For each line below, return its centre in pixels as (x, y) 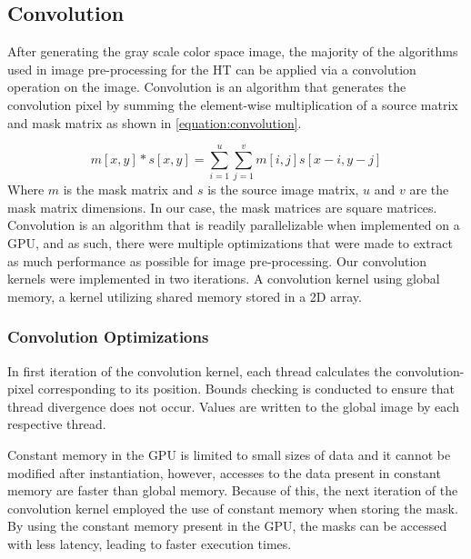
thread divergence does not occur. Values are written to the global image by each (233, 406)
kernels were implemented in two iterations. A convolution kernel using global (224, 279)
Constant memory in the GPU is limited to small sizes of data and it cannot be (229, 455)
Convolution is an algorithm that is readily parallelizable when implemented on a (234, 225)
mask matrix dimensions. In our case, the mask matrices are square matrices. (222, 207)
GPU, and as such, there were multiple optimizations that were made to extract (230, 243)
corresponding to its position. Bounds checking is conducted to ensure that (246, 389)
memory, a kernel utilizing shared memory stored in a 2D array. (185, 296)
